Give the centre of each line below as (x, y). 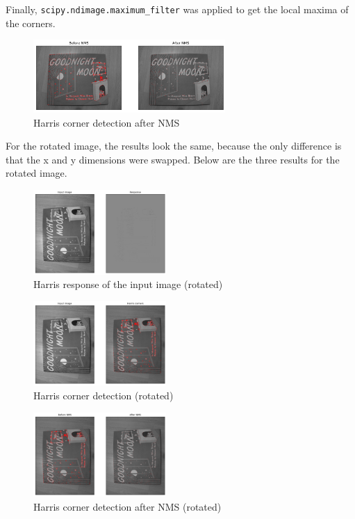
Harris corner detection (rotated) (104, 395)
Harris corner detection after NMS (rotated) (127, 506)
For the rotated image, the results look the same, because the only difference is (174, 146)
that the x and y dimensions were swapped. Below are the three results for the (173, 159)
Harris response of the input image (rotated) (128, 284)
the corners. (31, 23)
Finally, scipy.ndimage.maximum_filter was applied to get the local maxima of (177, 9)
